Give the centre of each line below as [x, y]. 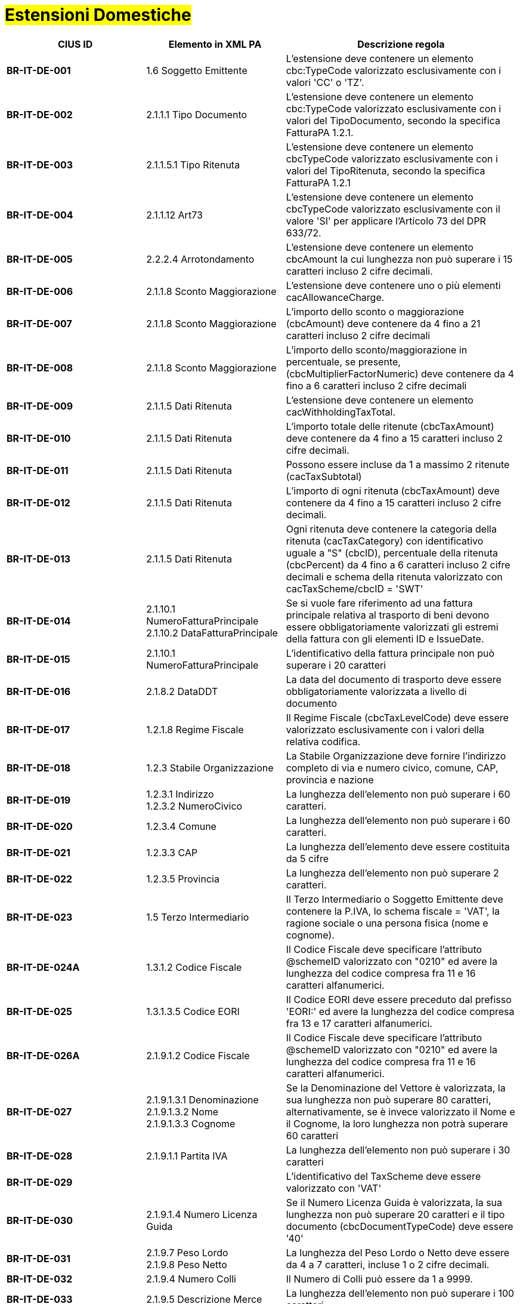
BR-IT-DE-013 [39, 559]
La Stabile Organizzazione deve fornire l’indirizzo [396, 756]
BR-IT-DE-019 [39, 800]
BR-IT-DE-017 [38, 729]
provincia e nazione [330, 779]
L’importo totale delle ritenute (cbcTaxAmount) [390, 426]
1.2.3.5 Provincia [183, 879]
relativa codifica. [323, 741]
